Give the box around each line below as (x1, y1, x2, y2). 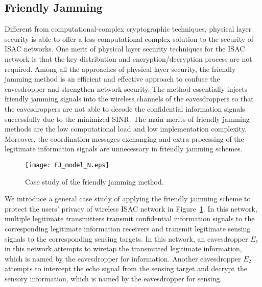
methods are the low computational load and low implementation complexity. (5, 123, 247, 134)
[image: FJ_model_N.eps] (25, 161, 109, 169)
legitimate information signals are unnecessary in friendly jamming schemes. (5, 143, 243, 154)
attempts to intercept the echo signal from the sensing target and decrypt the (5, 263, 247, 274)
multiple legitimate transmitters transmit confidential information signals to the (5, 213, 255, 224)
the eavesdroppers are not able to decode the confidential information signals (5, 103, 245, 114)
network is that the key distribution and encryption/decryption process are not (5, 53, 252, 64)
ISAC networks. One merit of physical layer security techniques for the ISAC (5, 43, 245, 54)
